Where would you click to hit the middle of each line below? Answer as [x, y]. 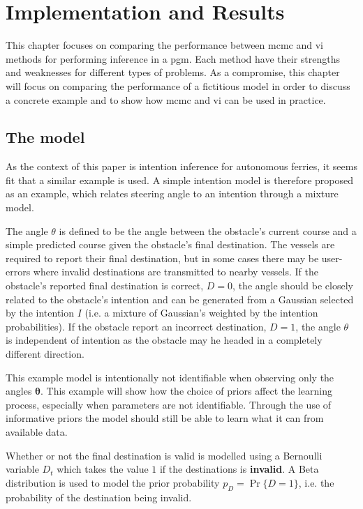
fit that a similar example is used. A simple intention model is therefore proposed [179, 180]
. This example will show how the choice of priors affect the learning [186, 391]
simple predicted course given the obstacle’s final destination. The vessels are [170, 244]
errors [18, 272]
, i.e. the [316, 482]
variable [22, 469]
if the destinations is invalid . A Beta [239, 469]
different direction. [45, 354]
